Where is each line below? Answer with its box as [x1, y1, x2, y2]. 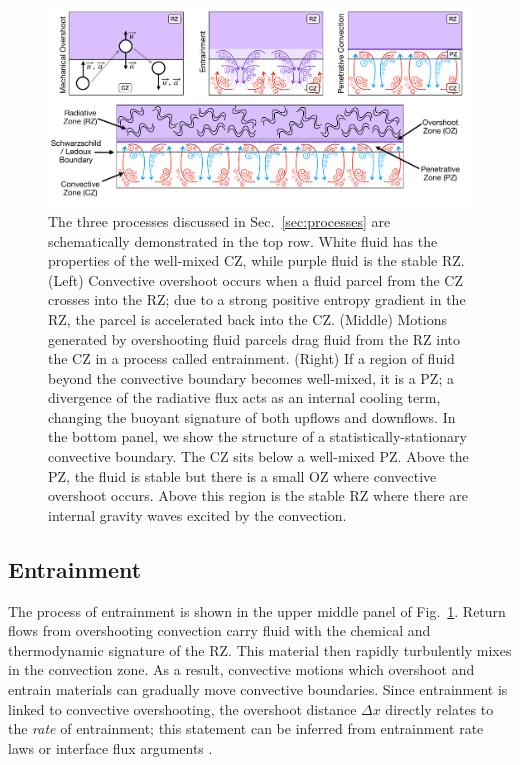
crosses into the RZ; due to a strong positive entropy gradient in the [48, 289, 466, 310]
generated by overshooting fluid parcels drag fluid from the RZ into [48, 328, 461, 349]
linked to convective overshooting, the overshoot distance [8, 698, 357, 719]
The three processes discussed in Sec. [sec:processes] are [48, 210, 391, 231]
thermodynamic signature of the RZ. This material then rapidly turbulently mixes [8, 639, 512, 660]
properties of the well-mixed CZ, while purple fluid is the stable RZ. [48, 250, 465, 271]
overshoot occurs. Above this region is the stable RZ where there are [48, 485, 468, 506]
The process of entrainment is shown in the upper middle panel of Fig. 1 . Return [8, 600, 506, 621]
